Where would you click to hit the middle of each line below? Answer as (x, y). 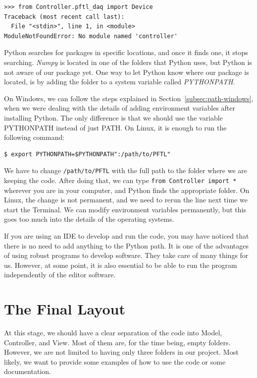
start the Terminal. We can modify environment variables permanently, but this (125, 209)
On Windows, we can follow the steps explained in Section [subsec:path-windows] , (129, 98)
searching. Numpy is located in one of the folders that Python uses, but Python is (128, 62)
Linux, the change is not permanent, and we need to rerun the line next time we (126, 200)
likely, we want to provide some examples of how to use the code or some (115, 361)
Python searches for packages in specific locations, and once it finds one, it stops (126, 52)
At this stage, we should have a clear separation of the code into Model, (113, 333)
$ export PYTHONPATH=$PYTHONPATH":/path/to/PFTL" (87, 154)
